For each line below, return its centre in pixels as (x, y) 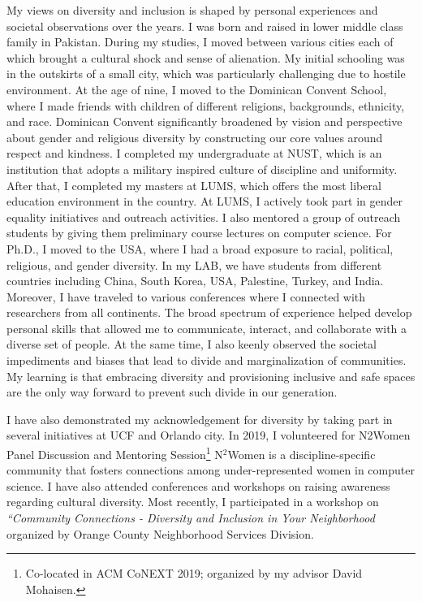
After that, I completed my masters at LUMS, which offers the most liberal (194, 185)
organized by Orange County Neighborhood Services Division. (160, 533)
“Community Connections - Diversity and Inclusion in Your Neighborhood (191, 518)
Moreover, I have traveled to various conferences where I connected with (186, 296)
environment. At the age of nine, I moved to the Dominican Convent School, (197, 89)
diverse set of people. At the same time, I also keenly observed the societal (192, 344)
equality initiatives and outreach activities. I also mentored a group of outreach (204, 217)
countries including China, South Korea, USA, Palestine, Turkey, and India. (195, 281)
